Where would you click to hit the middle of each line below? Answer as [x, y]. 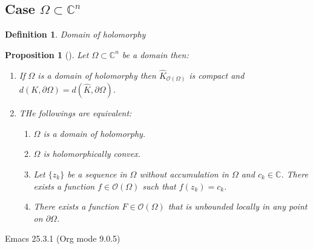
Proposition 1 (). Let [47, 54]
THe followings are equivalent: [75, 113]
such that [159, 186]
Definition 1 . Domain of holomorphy [75, 34]
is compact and [217, 75]
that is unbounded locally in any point [238, 206]
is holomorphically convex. [92, 154]
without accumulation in [184, 174]
